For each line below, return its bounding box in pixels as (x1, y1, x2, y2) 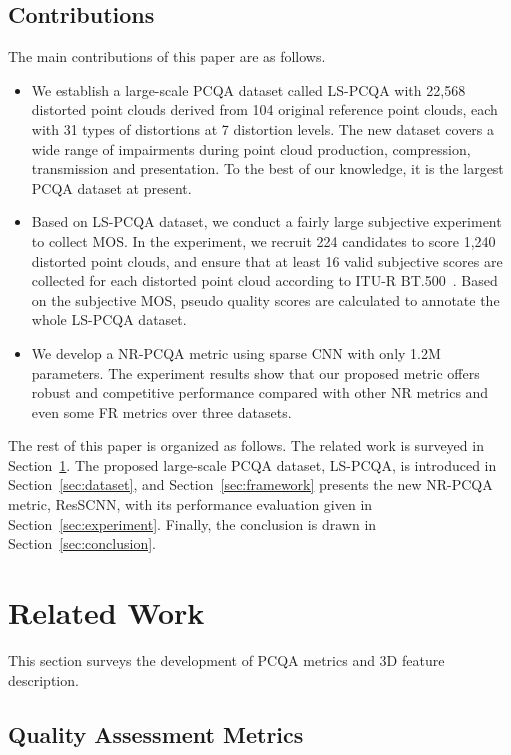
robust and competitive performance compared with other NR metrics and (31, 382, 489, 403)
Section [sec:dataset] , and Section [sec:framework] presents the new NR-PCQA (8, 474, 493, 495)
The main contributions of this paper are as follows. (8, 46, 326, 67)
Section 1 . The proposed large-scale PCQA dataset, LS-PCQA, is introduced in (8, 454, 497, 475)
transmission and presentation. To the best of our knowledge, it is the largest (31, 158, 504, 179)
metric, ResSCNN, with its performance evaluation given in (8, 494, 373, 515)
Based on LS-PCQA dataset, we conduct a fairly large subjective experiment (31, 211, 502, 232)
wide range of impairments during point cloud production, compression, (31, 138, 471, 159)
